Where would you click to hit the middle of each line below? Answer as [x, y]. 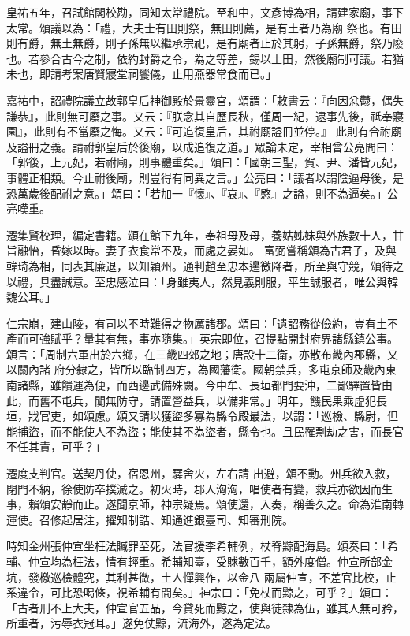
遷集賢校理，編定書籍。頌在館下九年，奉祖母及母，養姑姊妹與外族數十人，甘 [205, 234]
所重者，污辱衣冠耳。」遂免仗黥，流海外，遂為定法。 [142, 623]
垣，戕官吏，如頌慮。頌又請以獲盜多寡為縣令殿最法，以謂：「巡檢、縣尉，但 [202, 416]
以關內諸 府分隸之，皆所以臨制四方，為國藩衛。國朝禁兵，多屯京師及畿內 [196, 369]
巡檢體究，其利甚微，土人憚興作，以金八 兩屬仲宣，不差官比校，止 [223, 576]
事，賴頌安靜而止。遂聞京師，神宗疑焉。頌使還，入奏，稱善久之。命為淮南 [199, 504]
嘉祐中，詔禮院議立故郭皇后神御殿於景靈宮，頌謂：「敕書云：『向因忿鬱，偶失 [205, 100]
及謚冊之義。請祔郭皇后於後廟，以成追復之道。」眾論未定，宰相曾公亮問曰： [202, 146]
